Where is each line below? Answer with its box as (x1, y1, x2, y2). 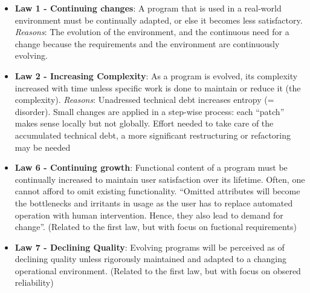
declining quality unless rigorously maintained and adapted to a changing (15, 252, 286, 265)
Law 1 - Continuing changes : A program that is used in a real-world (15, 2, 282, 14)
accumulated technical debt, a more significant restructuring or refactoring (15, 128, 291, 141)
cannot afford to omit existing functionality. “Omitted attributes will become (15, 185, 300, 197)
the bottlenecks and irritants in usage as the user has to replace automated (15, 196, 293, 209)
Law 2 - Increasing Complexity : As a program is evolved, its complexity (15, 69, 298, 82)
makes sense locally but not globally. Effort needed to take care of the (15, 117, 274, 130)
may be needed (15, 140, 71, 153)
